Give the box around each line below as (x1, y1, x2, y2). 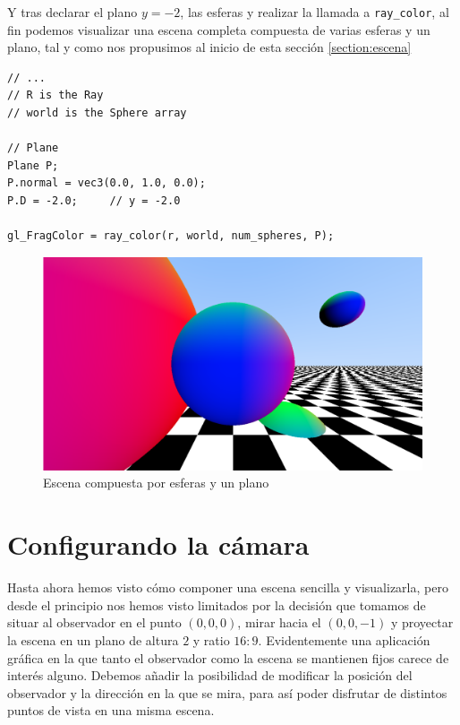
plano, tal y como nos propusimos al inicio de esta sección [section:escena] (7, 38, 412, 56)
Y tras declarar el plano (7, 3, 138, 21)
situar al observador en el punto (7, 613, 182, 632)
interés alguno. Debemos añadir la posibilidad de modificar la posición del (7, 666, 413, 685)
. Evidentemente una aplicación (258, 630, 430, 649)
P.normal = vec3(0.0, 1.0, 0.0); (7, 177, 206, 190)
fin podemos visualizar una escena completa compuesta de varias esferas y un (7, 20, 430, 39)
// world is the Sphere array (7, 107, 187, 120)
